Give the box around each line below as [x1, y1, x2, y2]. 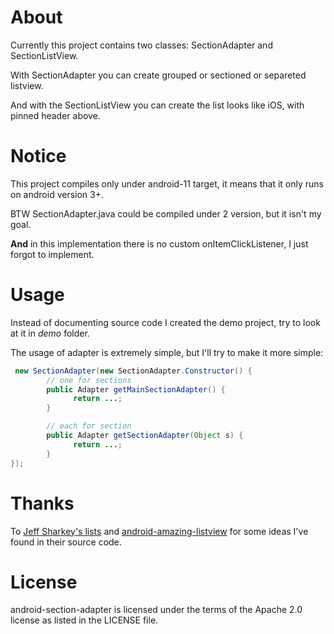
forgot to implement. [10, 248, 95, 260]
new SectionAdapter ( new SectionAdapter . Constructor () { [14, 366, 253, 376]
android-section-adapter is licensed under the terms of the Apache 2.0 [10, 604, 303, 616]
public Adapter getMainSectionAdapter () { [46, 384, 226, 395]
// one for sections [46, 375, 132, 385]
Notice [10, 145, 67, 168]
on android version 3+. [10, 188, 104, 200]
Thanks [10, 492, 75, 515]
